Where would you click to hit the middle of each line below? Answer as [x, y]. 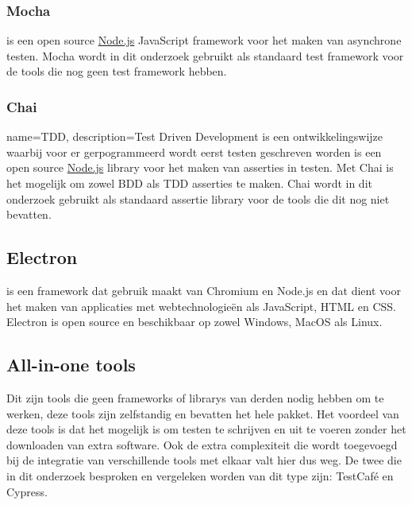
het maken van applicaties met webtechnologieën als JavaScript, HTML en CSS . [201, 306]
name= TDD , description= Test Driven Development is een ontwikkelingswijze [195, 136]
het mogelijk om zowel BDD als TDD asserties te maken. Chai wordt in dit [189, 183]
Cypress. [27, 491]
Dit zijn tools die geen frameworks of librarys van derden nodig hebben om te [195, 397]
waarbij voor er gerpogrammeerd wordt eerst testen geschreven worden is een [194, 151]
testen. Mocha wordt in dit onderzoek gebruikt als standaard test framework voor [205, 55]
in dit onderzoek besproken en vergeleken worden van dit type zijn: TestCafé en [200, 475]
